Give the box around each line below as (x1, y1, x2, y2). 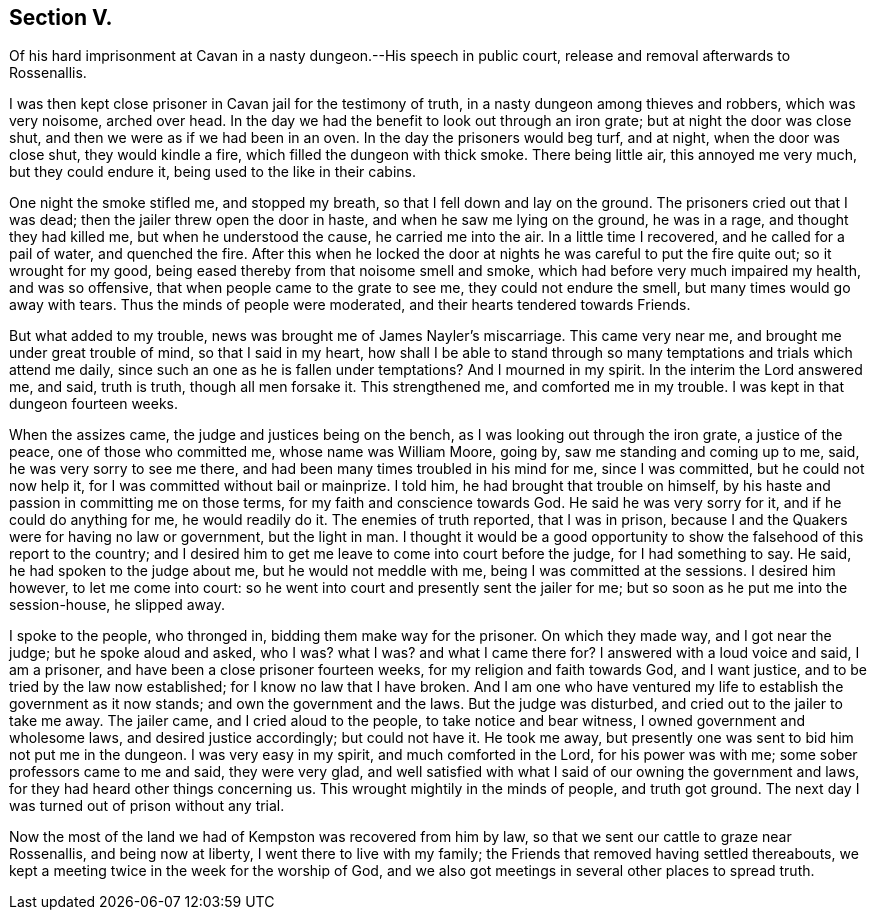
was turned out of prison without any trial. (9, 797, 285, 815)
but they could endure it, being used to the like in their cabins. (9, 163, 416, 181)
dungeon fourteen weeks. (9, 395, 179, 413)
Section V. (9, 5, 113, 30)
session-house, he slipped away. (9, 596, 225, 614)
